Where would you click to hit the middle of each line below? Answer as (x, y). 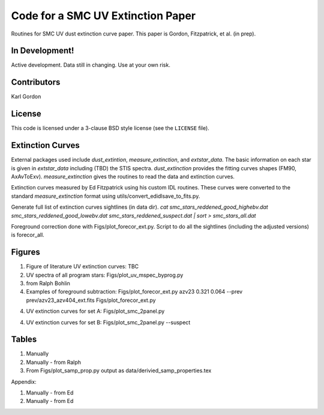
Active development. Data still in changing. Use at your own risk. (91, 65)
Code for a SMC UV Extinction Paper (103, 16)
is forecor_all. (28, 235)
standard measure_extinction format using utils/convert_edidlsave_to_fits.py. (106, 196)
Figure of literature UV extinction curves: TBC (82, 266)
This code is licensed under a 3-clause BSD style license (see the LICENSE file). (110, 128)
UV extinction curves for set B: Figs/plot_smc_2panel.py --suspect (108, 322)
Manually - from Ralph (53, 362)
